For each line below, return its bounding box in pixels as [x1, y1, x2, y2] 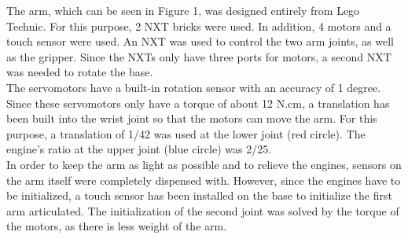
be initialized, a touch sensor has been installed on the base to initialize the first [6, 187, 392, 204]
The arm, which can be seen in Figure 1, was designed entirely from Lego [6, 2, 360, 18]
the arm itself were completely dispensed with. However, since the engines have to [6, 171, 401, 188]
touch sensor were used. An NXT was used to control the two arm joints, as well [6, 33, 394, 50]
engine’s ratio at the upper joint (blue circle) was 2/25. [6, 141, 272, 157]
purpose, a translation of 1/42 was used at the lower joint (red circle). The [6, 125, 366, 142]
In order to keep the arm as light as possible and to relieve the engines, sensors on [6, 156, 402, 172]
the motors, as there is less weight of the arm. [6, 218, 227, 234]
